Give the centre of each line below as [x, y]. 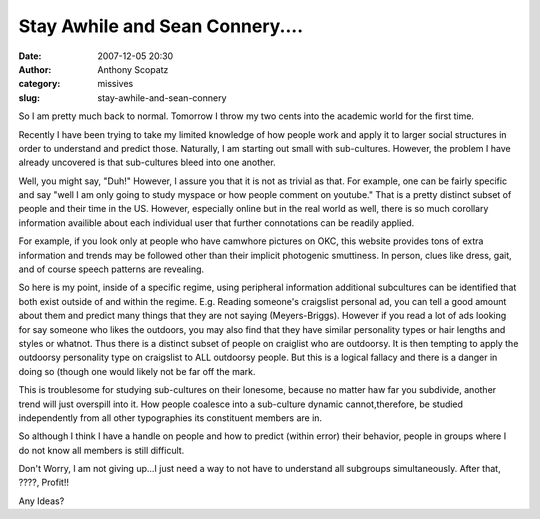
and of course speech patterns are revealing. [111, 269]
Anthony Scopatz [133, 69]
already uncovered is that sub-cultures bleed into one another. [147, 162]
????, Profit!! [44, 482]
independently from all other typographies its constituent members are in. [170, 417]
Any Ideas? [41, 501]
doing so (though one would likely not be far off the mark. [137, 371]
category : [39, 84]
